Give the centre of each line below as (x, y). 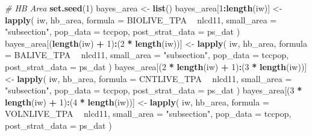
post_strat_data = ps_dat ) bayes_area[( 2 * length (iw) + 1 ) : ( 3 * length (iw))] (156, 66)
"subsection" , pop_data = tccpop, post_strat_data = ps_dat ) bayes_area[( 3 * (154, 90)
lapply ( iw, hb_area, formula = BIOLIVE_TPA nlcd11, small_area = (141, 19)
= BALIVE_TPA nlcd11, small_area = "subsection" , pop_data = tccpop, (147, 55)
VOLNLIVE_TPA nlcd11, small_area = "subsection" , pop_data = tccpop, (148, 114)
